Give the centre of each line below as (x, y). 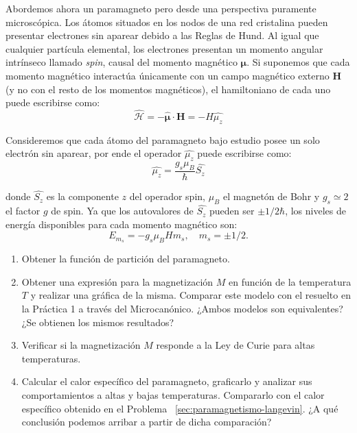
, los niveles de (315, 211)
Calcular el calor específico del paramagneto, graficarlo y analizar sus (167, 381)
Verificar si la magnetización (81, 345)
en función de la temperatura (290, 281)
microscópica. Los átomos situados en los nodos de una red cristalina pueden (167, 22)
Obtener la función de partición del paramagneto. (126, 259)
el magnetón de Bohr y (271, 196)
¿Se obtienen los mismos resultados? (98, 322)
